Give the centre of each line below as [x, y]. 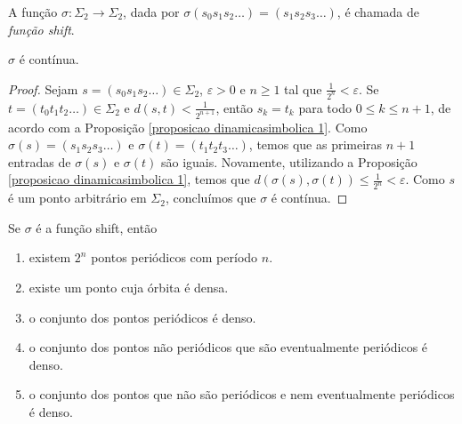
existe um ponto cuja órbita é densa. [129, 287]
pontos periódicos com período [174, 257]
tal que [303, 88]
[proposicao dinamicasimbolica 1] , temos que [129, 179]
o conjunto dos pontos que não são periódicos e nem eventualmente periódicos [242, 394]
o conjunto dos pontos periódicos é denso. [142, 317]
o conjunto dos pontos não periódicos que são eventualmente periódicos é [228, 347]
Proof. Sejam [43, 88]
